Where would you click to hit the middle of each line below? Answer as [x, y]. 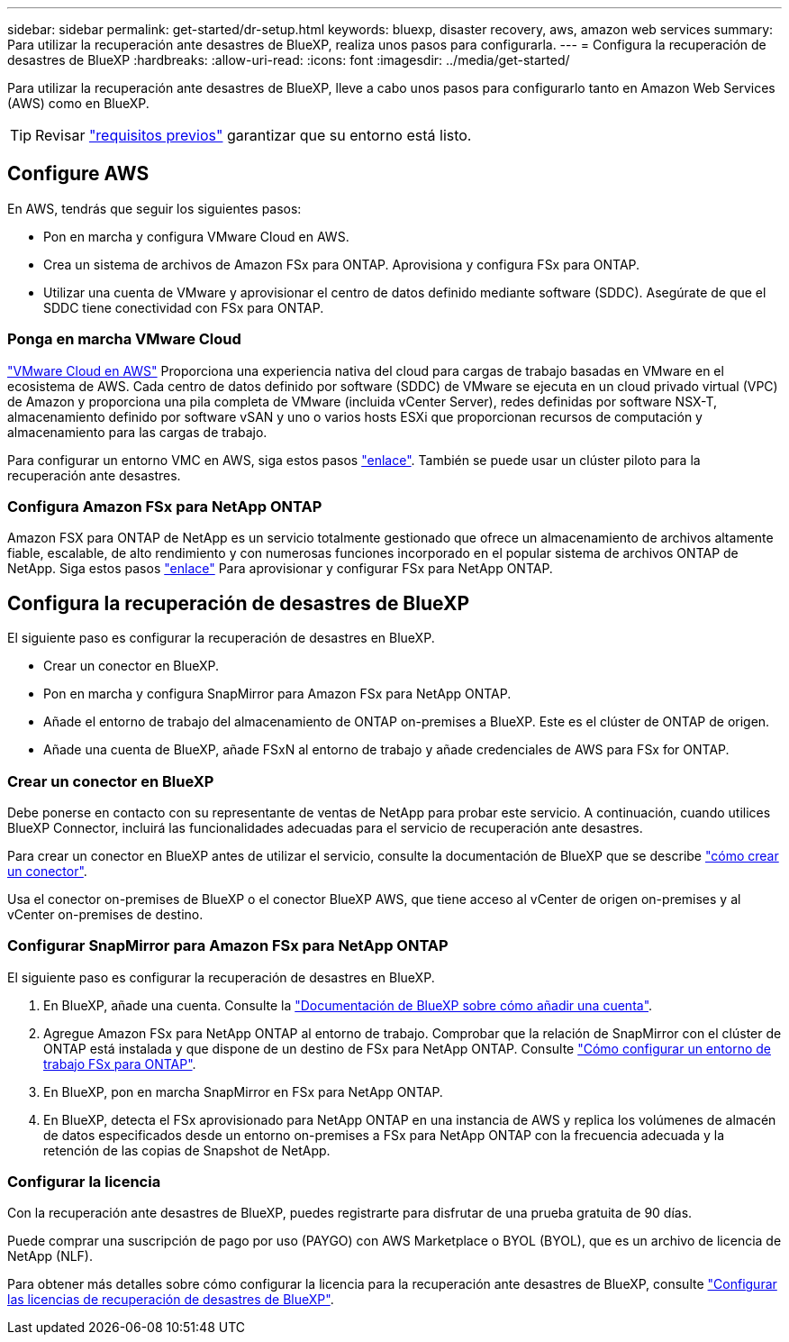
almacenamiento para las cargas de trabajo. [137, 432]
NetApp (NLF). [50, 1256]
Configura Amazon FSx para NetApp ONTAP [165, 506]
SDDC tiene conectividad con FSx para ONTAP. [184, 307]
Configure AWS [78, 174]
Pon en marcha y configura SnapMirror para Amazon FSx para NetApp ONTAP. [277, 694]
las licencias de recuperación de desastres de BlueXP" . [171, 1300]
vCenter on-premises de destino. [105, 914]
